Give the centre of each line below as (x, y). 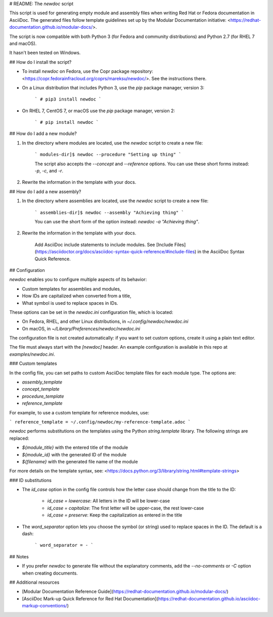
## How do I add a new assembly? (45, 192)
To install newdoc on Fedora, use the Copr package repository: (88, 71)
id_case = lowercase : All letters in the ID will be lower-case (109, 501)
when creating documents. (50, 573)
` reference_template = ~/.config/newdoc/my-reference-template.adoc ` (100, 422)
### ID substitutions (30, 480)
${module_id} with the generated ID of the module (74, 454)
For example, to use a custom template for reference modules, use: (79, 412)
